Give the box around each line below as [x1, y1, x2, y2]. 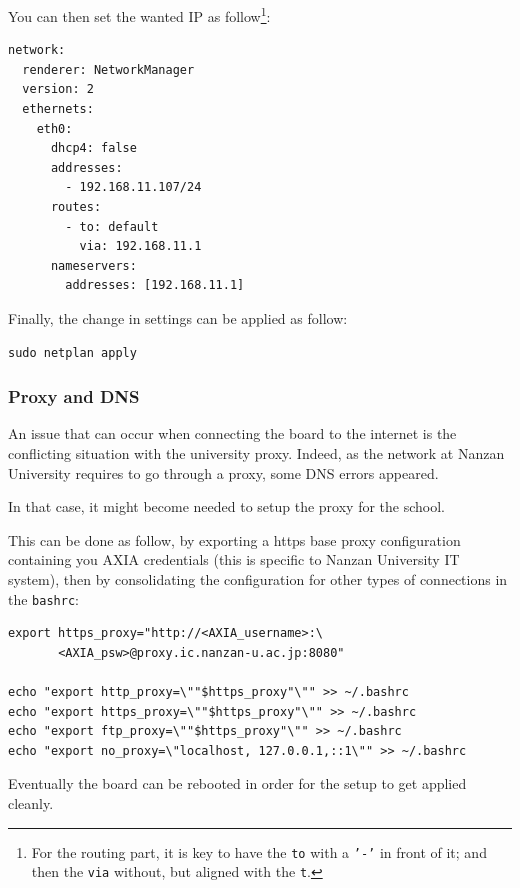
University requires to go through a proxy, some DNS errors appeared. [8, 462, 439, 483]
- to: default [65, 219, 159, 234]
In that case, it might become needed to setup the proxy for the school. [8, 496, 445, 517]
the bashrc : [8, 588, 79, 609]
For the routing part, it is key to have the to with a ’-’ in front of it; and [31, 841, 487, 862]
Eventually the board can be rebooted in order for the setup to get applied [8, 773, 467, 794]
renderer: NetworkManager [22, 62, 195, 77]
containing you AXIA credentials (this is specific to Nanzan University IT [8, 549, 460, 570]
